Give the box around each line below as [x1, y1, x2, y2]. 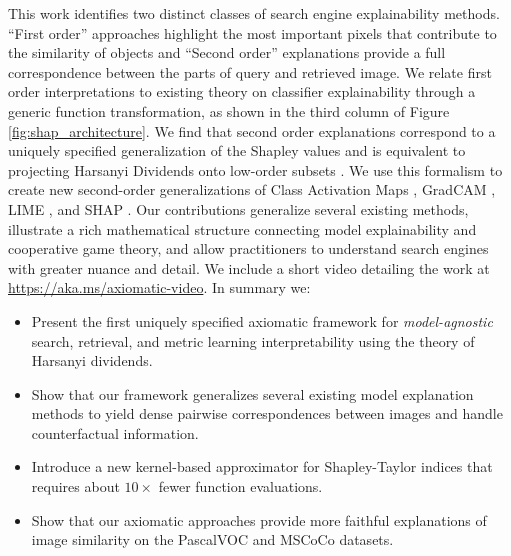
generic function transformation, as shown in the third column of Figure [8, 100, 450, 121]
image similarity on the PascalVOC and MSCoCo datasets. [31, 529, 394, 550]
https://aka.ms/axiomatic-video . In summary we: [8, 277, 311, 298]
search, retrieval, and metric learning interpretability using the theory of [31, 330, 475, 351]
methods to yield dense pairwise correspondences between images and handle [31, 403, 503, 424]
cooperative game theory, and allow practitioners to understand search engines [8, 238, 489, 259]
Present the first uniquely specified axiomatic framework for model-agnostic [31, 310, 493, 331]
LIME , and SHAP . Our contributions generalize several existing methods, [8, 198, 469, 219]
